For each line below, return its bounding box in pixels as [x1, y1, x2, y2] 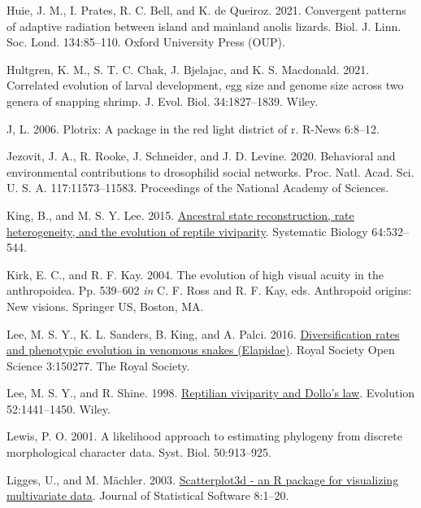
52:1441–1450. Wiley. [7, 400, 111, 417]
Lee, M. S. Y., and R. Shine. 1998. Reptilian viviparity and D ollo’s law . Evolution [7, 384, 415, 401]
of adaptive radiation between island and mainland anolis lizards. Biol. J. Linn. [7, 17, 401, 34]
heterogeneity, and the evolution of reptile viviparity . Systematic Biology [7, 222, 368, 239]
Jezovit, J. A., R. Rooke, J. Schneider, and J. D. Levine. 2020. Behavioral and [7, 147, 396, 164]
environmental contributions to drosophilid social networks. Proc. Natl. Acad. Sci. [7, 163, 414, 180]
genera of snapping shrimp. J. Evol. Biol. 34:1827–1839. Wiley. [7, 92, 319, 109]
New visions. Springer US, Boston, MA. [7, 297, 204, 314]
